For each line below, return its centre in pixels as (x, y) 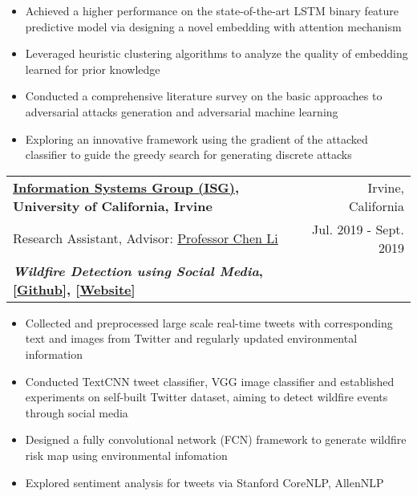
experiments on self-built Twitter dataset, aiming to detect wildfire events (206, 397)
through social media (77, 412)
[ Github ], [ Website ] (74, 289)
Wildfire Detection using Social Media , (138, 270)
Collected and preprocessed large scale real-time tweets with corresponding (209, 322)
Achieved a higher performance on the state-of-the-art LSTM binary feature (212, 10)
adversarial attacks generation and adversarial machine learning (182, 111)
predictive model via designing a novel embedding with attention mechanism (213, 26)
